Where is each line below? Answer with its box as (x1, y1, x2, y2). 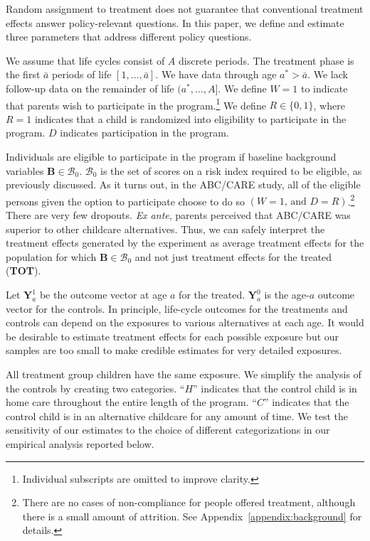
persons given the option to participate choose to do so (6, 193, 245, 208)
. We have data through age (155, 67, 277, 82)
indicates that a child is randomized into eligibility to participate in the (34, 111, 347, 126)
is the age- (264, 287, 310, 301)
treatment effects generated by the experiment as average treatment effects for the (6, 235, 364, 250)
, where (313, 97, 345, 112)
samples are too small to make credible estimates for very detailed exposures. (6, 343, 342, 358)
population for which (6, 249, 97, 264)
